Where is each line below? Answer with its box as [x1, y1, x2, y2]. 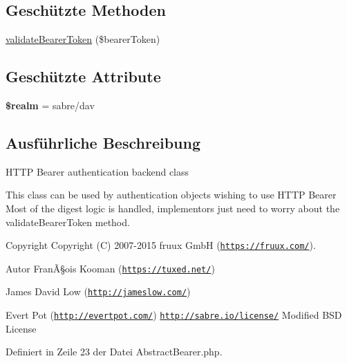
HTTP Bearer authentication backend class [6, 164, 189, 178]
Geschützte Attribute [6, 66, 161, 87]
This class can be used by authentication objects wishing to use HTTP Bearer [6, 187, 337, 202]
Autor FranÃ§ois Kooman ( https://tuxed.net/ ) [6, 261, 215, 275]
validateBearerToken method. [6, 214, 130, 229]
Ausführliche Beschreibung [6, 131, 200, 153]
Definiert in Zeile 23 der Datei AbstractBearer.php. [6, 344, 223, 359]
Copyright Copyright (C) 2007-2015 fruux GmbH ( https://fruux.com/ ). [6, 238, 316, 252]
